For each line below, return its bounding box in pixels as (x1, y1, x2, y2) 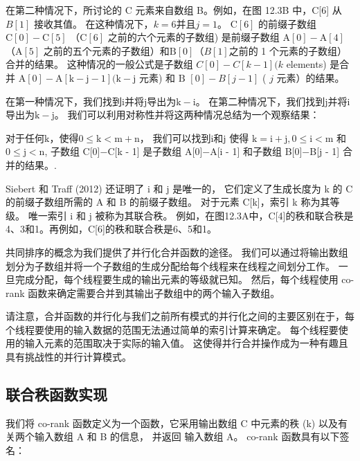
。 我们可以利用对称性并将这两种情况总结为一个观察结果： (54, 107, 320, 122)
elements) (286, 57, 327, 71)
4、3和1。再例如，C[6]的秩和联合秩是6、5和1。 (6, 222, 217, 236)
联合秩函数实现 (6, 383, 107, 405)
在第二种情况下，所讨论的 (6, 3, 122, 17)
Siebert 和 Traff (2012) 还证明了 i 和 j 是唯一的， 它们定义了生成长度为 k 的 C (6, 181, 353, 195)
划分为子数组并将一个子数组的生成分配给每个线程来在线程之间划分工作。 (6, 258, 335, 273)
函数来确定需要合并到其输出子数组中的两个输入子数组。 (28, 285, 280, 300)
